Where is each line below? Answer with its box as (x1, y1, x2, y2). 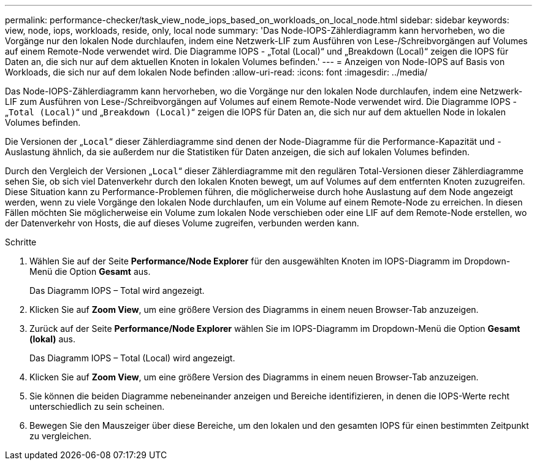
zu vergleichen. (29, 431, 92, 441)
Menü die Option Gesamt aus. (29, 266, 151, 277)
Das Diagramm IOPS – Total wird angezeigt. (29, 285, 205, 296)
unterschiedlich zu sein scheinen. (29, 401, 165, 412)
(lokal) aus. (29, 334, 75, 344)
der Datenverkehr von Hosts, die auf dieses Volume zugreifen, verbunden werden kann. (5, 218, 359, 228)
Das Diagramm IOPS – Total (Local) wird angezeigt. (29, 353, 235, 363)
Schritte (5, 237, 37, 247)
